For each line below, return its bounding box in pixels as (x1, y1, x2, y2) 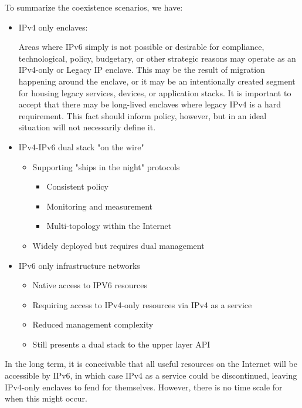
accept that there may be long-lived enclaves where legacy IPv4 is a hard (18, 98, 281, 110)
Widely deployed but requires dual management (32, 239, 205, 251)
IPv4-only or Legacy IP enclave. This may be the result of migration (18, 63, 265, 76)
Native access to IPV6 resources (32, 279, 147, 291)
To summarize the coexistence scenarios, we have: (5, 1, 183, 13)
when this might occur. (5, 392, 87, 404)
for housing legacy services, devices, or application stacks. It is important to (18, 86, 291, 99)
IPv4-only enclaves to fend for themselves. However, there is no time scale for (5, 380, 283, 393)
